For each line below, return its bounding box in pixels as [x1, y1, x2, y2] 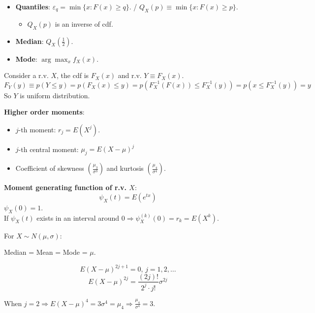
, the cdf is [57, 70, 89, 80]
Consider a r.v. [4, 70, 49, 80]
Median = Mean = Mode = [4, 247, 88, 257]
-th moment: [18, 124, 56, 134]
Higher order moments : [4, 107, 85, 117]
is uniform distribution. [20, 90, 90, 100]
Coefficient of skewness [15, 163, 84, 173]
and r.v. [118, 70, 142, 80]
